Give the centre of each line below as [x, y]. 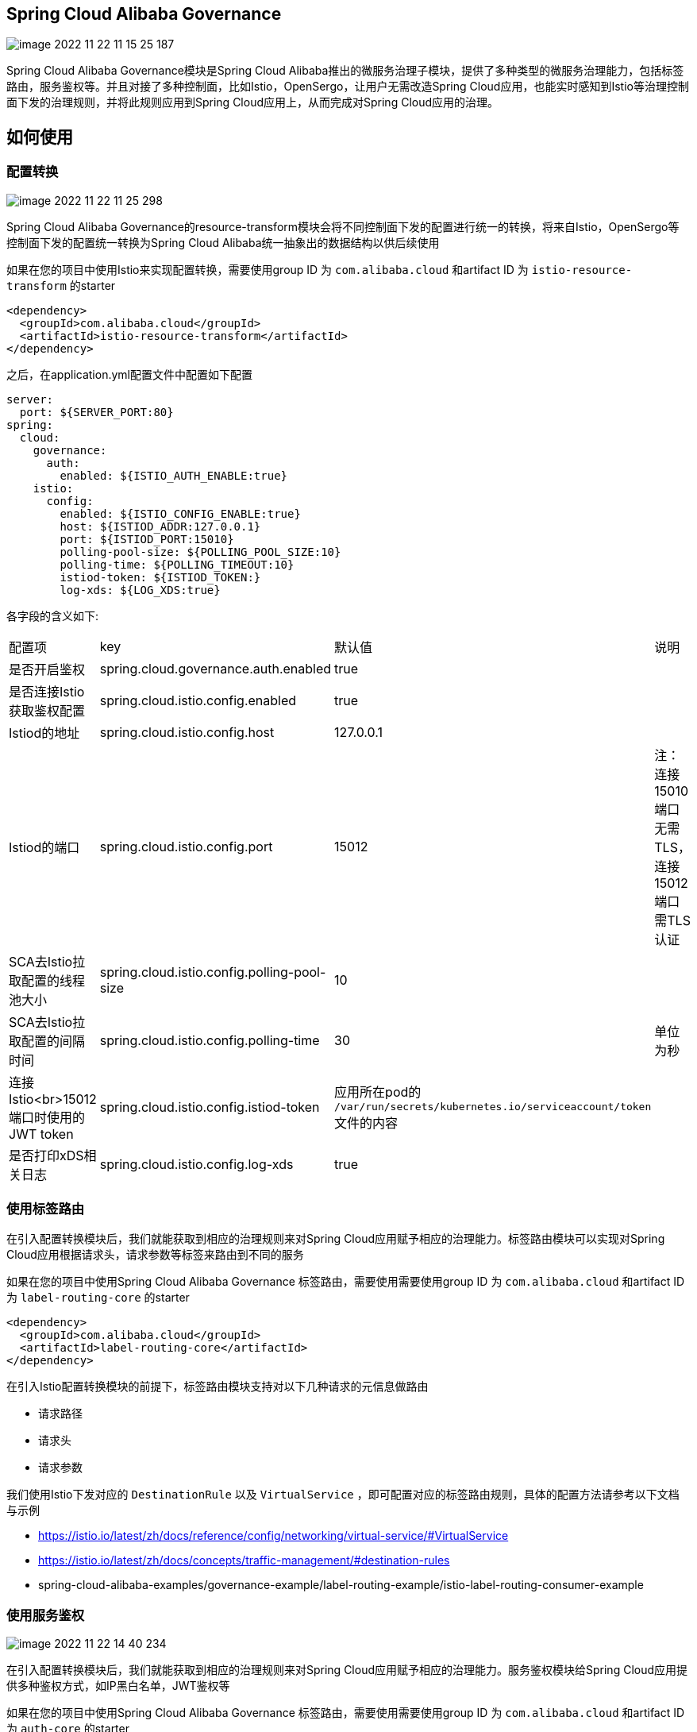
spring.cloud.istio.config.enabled [198, 700]
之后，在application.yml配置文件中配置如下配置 [129, 374]
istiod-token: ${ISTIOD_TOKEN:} [160, 577]
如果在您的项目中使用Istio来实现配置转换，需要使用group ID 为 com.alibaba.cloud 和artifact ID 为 [268, 269]
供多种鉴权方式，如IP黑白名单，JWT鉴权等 [118, 1686]
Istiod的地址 [44, 733]
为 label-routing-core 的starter [98, 1298]
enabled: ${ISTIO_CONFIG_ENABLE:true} [180, 513]
